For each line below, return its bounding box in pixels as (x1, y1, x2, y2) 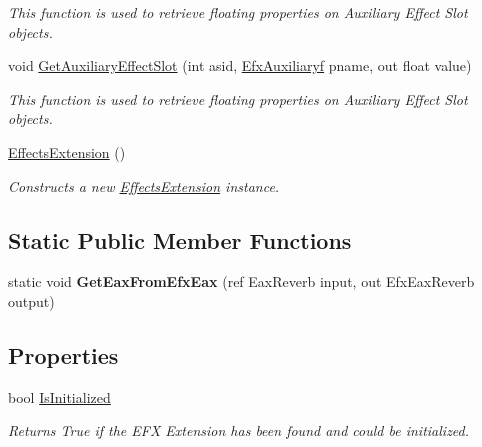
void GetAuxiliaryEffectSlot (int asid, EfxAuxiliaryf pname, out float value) (8, 55, 472, 76)
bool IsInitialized (8, 386, 111, 407)
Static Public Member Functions (8, 224, 352, 255)
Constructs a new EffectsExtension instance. (8, 175, 280, 196)
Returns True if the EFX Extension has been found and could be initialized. (8, 420, 470, 441)
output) (8, 290, 55, 311)
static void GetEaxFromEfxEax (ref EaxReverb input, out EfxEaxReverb (8, 271, 475, 292)
